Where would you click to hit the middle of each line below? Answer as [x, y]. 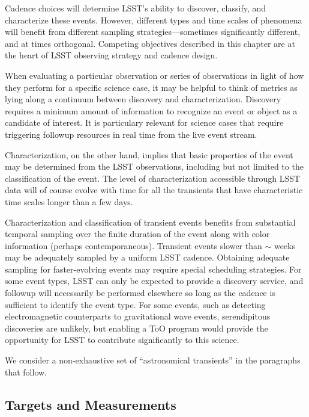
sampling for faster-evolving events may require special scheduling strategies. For [153, 269]
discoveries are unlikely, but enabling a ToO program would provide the [136, 328]
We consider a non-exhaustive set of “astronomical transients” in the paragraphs [153, 360]
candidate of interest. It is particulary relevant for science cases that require [144, 122]
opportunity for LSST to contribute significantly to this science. [122, 340]
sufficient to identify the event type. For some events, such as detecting [135, 304]
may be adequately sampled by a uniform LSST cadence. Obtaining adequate [147, 257]
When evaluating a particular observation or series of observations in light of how [154, 75]
